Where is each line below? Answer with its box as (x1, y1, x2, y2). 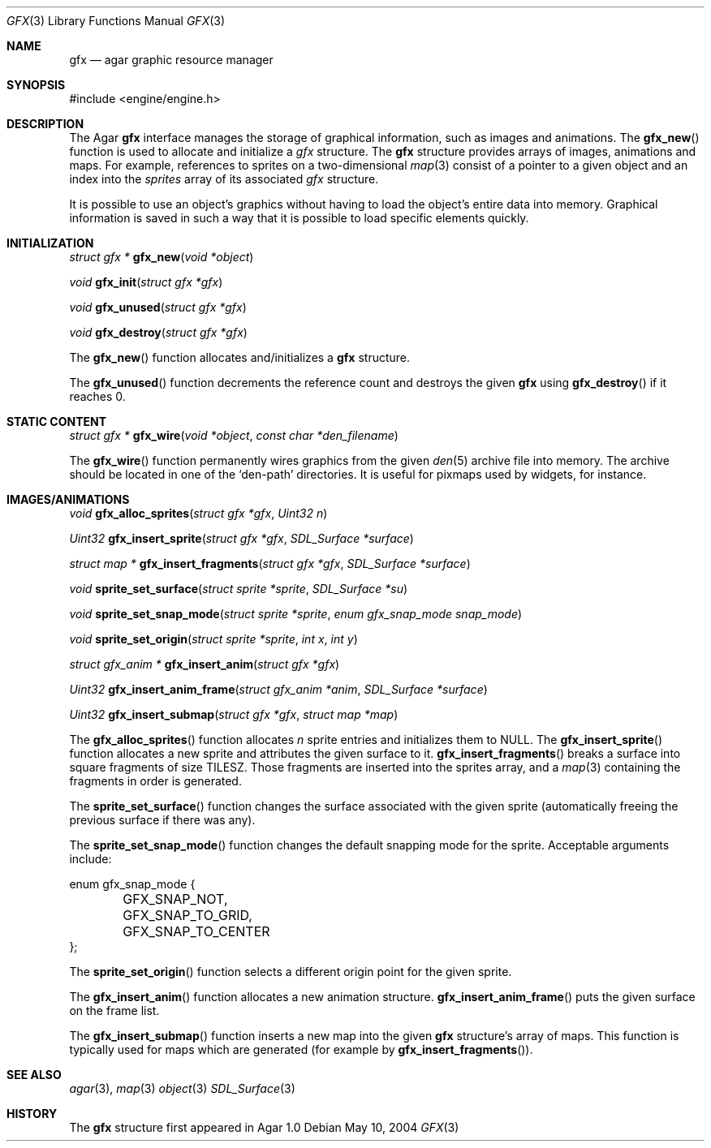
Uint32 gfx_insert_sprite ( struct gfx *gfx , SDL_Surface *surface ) (69, 531, 414, 545)
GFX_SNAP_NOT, (123, 891, 228, 907)
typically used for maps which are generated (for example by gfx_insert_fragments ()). (69, 1043, 533, 1056)
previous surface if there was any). (69, 813, 256, 827)
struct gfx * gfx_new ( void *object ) (69, 250, 254, 264)
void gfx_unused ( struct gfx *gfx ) (69, 300, 247, 314)
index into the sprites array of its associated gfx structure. (69, 172, 379, 186)
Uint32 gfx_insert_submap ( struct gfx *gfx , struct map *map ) (69, 707, 399, 721)
